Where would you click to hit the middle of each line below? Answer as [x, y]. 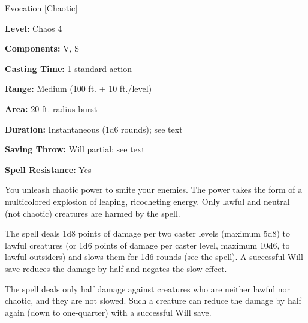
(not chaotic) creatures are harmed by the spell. [93, 213]
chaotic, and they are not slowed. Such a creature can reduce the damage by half [153, 300]
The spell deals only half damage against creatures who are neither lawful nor [148, 288]
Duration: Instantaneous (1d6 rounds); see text [94, 129]
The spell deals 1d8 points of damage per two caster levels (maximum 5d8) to [148, 233]
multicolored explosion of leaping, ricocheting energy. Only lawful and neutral [147, 201]
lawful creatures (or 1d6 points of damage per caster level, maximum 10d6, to [147, 245]
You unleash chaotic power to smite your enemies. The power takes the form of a [154, 189]
